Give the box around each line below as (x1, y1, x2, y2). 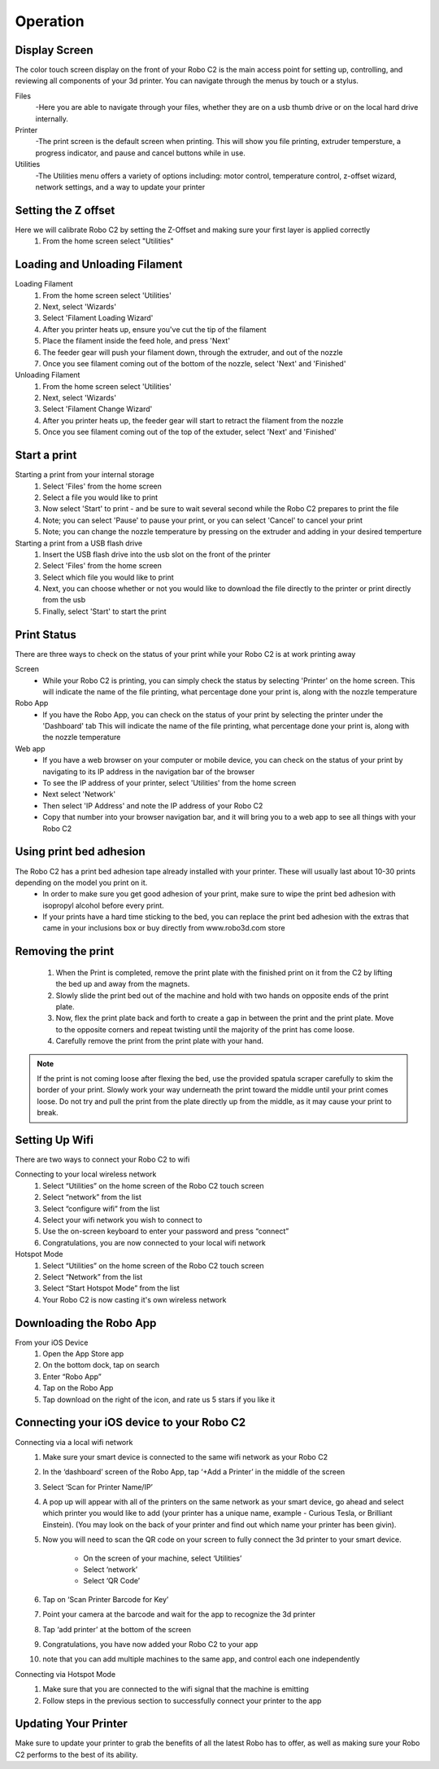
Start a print (15, 449, 77, 462)
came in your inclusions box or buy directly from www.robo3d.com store (42, 923, 285, 933)
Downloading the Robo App (15, 1316, 157, 1330)
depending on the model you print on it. (15, 878, 148, 887)
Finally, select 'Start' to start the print (42, 606, 167, 616)
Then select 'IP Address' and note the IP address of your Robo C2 (42, 800, 263, 810)
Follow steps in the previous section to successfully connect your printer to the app (42, 1696, 322, 1706)
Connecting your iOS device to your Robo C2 (15, 1416, 246, 1430)
